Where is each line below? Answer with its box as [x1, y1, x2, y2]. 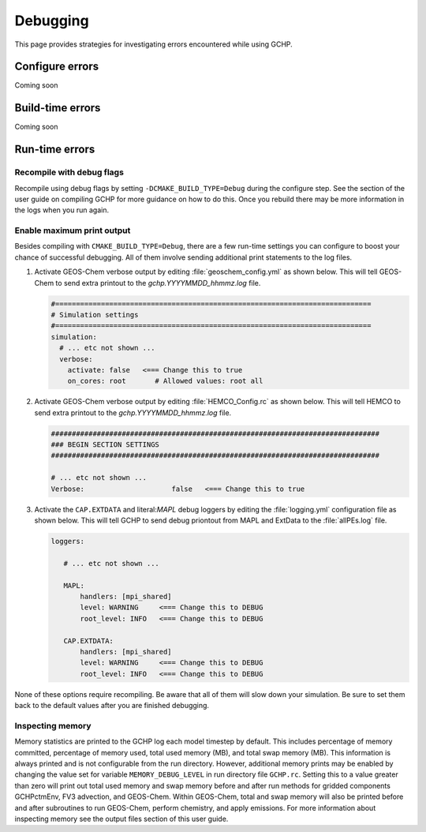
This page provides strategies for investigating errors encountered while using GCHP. [14, 39, 293, 49]
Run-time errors [14, 143, 95, 156]
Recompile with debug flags [14, 167, 124, 178]
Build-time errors [14, 101, 101, 114]
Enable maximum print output [14, 225, 131, 236]
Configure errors [14, 60, 99, 73]
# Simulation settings [50, 310, 139, 319]
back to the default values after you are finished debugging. [14, 701, 209, 710]
